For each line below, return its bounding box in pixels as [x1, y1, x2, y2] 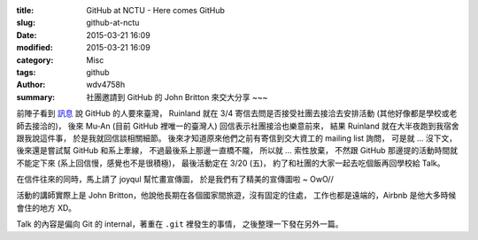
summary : [16, 91, 56, 102]
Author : [16, 80, 46, 90]
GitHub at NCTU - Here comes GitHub [86, 5, 226, 15]
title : [16, 5, 35, 15]
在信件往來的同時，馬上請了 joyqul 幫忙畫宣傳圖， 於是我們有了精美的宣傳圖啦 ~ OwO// [16, 174, 334, 185]
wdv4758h [86, 80, 126, 90]
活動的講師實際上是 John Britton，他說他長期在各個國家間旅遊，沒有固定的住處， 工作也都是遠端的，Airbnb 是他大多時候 [16, 190, 457, 201]
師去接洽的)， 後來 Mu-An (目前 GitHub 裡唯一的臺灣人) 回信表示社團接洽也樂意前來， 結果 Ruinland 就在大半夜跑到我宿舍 [16, 120, 459, 131]
